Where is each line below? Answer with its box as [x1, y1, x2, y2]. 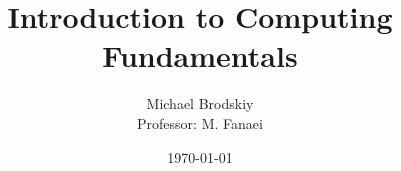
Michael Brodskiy [146, 93, 254, 114]
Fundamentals [102, 35, 298, 76]
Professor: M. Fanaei [137, 112, 263, 133]
